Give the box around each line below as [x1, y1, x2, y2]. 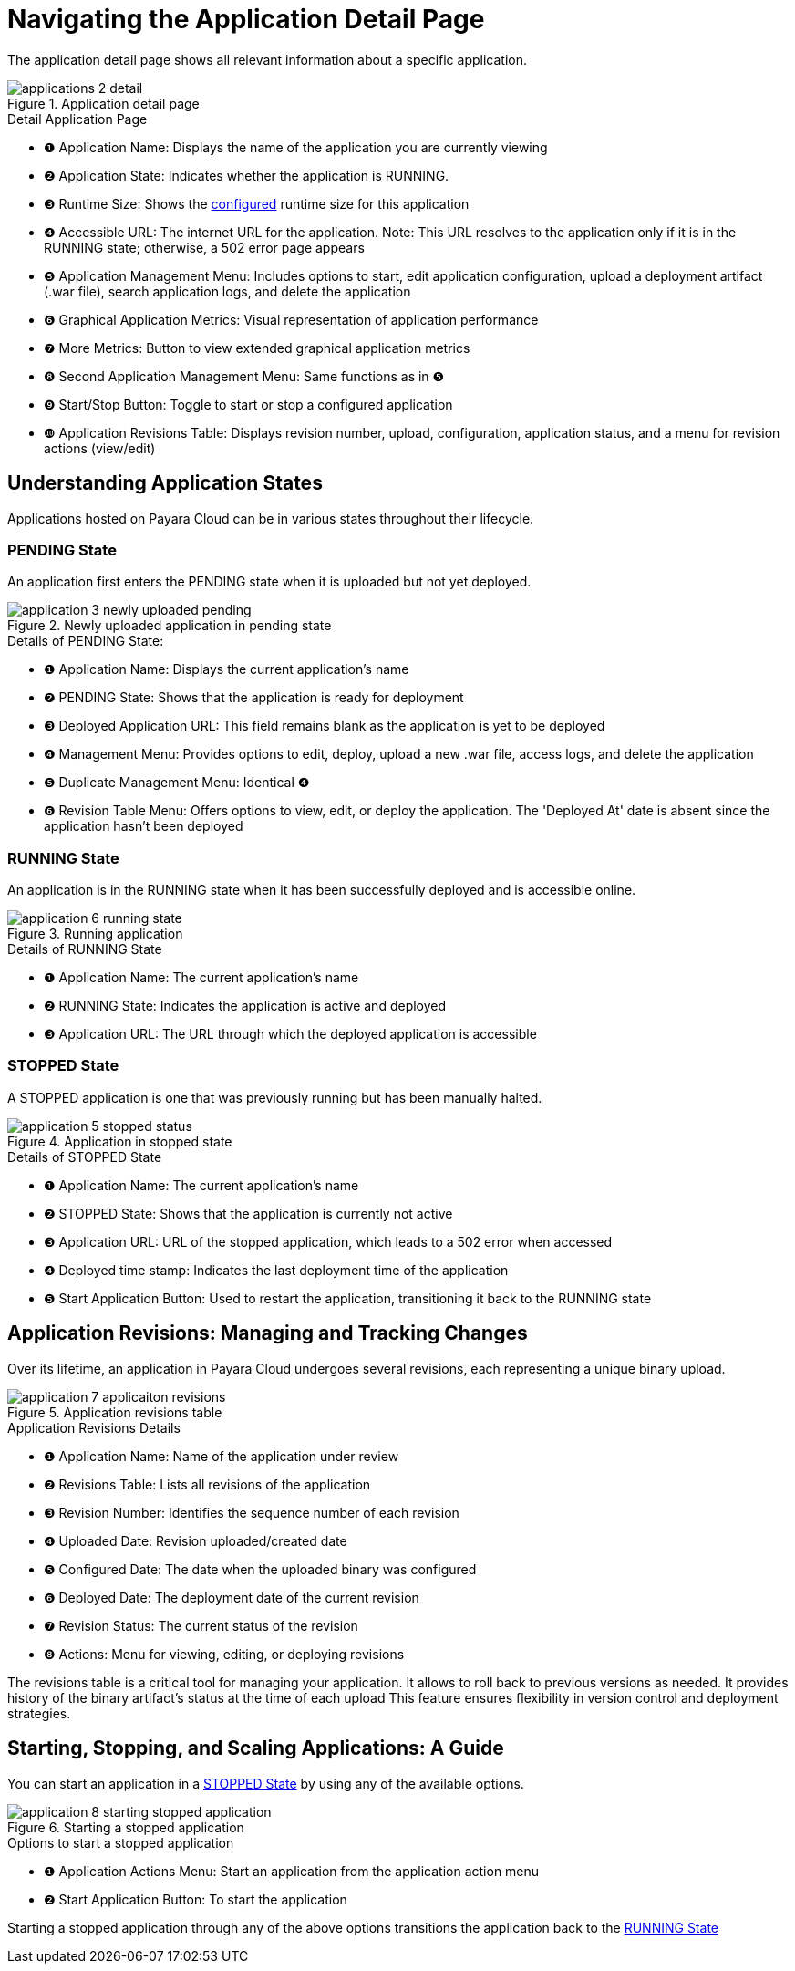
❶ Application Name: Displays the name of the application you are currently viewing [44, 139, 548, 155]
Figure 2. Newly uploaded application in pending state [7, 617, 332, 634]
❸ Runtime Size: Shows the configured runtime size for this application [44, 195, 470, 212]
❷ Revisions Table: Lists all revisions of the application [44, 1476, 371, 1492]
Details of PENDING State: [7, 633, 164, 649]
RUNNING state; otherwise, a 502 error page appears [44, 239, 365, 255]
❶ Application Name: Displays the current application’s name [44, 661, 409, 678]
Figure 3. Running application [7, 926, 183, 942]
